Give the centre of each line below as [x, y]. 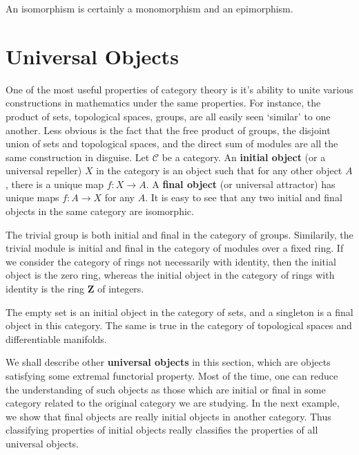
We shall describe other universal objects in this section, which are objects [168, 362]
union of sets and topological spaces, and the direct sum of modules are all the [172, 143]
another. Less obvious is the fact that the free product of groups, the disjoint [168, 130]
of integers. [121, 289]
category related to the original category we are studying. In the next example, [173, 403]
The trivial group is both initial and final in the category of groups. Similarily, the [179, 234]
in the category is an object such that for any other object [219, 170]
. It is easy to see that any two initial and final [244, 197]
